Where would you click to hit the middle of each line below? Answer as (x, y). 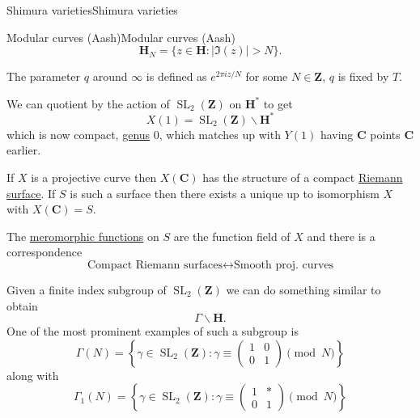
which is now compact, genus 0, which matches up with (144, 134)
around (110, 76)
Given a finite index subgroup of (87, 290)
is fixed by (363, 76)
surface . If (31, 193)
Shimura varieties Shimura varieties (92, 10)
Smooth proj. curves (284, 266)
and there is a (341, 236)
